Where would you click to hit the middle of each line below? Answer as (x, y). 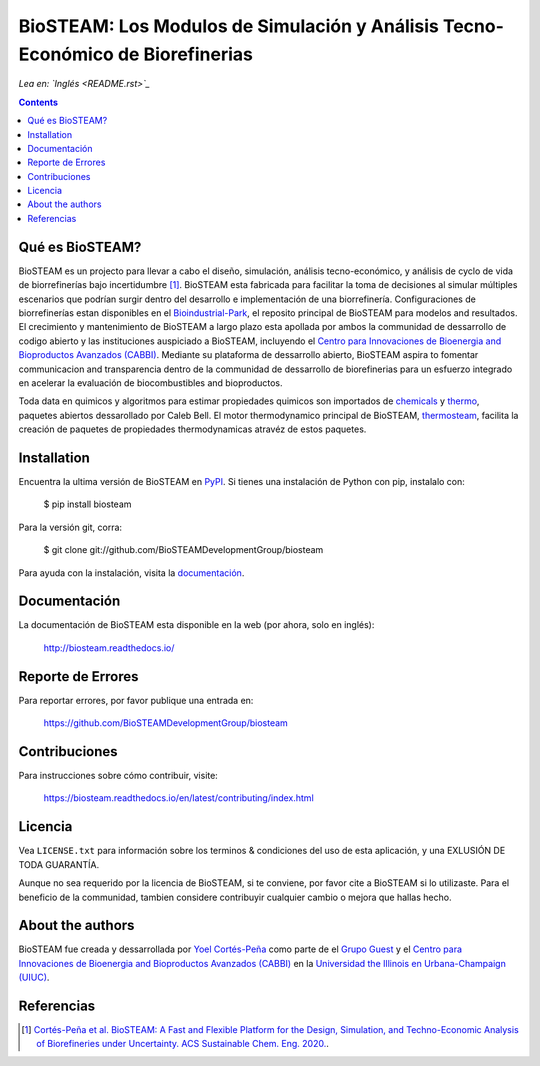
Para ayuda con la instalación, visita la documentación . (131, 572)
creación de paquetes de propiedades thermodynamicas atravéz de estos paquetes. (192, 429)
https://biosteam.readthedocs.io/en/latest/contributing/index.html (178, 798)
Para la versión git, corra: (70, 527)
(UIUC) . (34, 977)
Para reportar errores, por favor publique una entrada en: (136, 700)
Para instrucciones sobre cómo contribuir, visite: (118, 776)
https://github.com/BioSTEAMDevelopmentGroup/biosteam (166, 723)
